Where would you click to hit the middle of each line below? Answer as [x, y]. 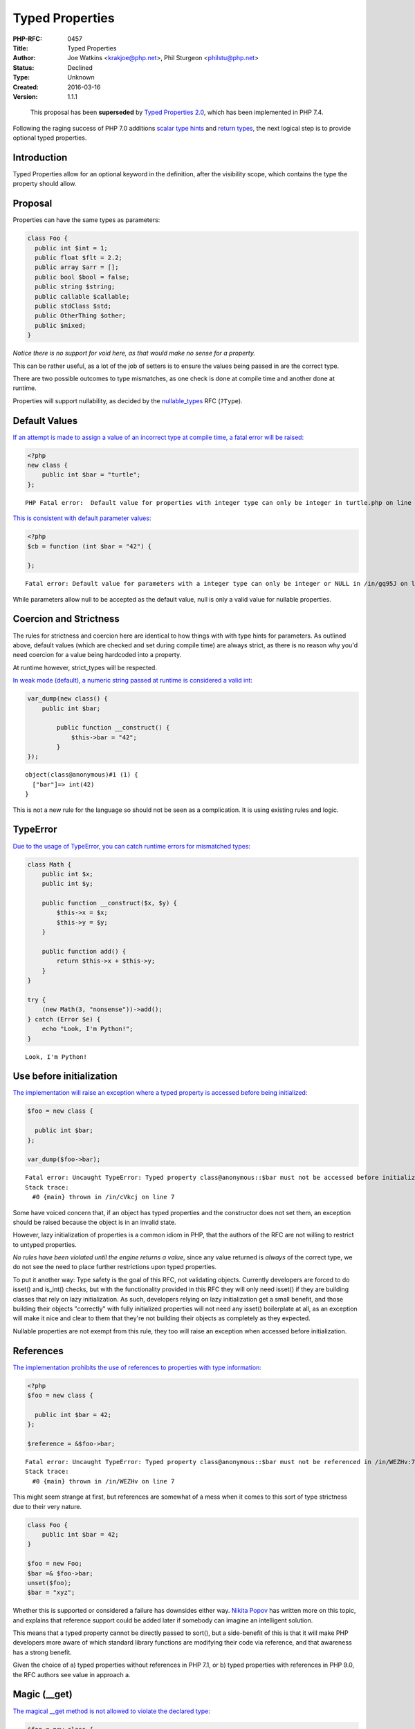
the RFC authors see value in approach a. [72, 1674]
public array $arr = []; [77, 267]
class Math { [49, 864]
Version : [25, 96]
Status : [24, 67]
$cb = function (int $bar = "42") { [90, 546]
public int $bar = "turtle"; [91, 475]
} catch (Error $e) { [64, 1019]
